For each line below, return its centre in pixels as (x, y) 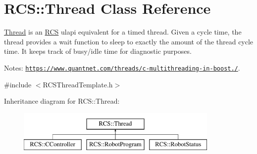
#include (18, 84)
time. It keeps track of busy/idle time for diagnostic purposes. (98, 51)
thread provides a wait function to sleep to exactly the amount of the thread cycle (129, 41)
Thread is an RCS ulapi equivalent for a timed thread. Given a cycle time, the (123, 32)
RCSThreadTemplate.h (78, 84)
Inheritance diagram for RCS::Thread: (62, 101)
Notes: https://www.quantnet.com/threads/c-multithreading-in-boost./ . (122, 67)
